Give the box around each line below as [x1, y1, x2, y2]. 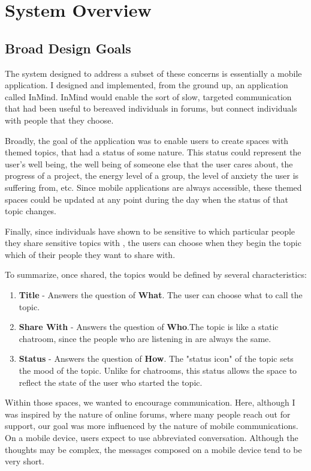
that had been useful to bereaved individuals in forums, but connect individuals [5, 102, 297, 115]
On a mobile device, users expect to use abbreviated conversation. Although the [5, 431, 298, 444]
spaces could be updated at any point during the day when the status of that [5, 193, 288, 205]
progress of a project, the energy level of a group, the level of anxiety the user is [5, 169, 299, 182]
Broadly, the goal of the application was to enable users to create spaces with [5, 134, 289, 146]
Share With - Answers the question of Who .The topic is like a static [19, 320, 279, 333]
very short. [5, 455, 44, 467]
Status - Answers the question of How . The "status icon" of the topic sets [19, 352, 294, 365]
